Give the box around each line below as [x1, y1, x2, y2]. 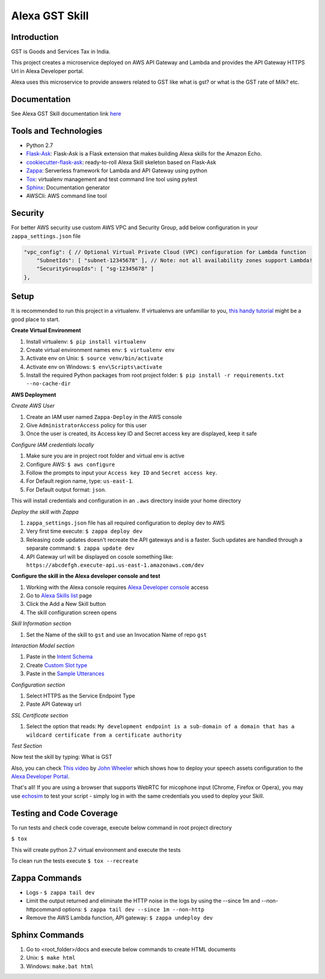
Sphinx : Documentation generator [26, 184, 111, 191]
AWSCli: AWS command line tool [26, 192, 107, 200]
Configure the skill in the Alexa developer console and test [11, 573, 161, 580]
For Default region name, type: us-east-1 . [26, 477, 134, 485]
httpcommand [26, 905, 61, 913]
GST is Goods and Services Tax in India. [11, 48, 111, 55]
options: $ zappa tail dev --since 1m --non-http [62, 905, 205, 913]
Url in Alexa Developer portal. [11, 67, 84, 75]
